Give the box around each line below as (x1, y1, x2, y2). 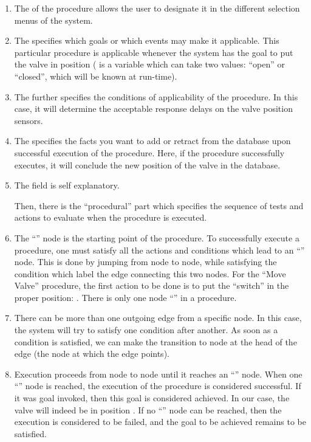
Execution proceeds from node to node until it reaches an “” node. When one (14, 367, 302, 380)
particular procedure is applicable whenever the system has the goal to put (14, 46, 293, 58)
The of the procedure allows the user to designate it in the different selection (14, 2, 300, 14)
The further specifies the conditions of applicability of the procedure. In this (14, 90, 298, 103)
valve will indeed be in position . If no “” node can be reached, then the (14, 403, 282, 416)
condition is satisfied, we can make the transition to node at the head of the (14, 335, 297, 348)
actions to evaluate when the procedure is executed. (14, 211, 207, 224)
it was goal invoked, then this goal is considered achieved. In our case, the (14, 392, 290, 404)
